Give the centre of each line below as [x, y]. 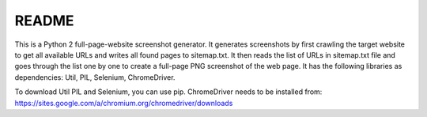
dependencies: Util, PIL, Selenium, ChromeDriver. [95, 77]
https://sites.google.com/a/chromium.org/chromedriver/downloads [124, 103]
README [44, 21]
